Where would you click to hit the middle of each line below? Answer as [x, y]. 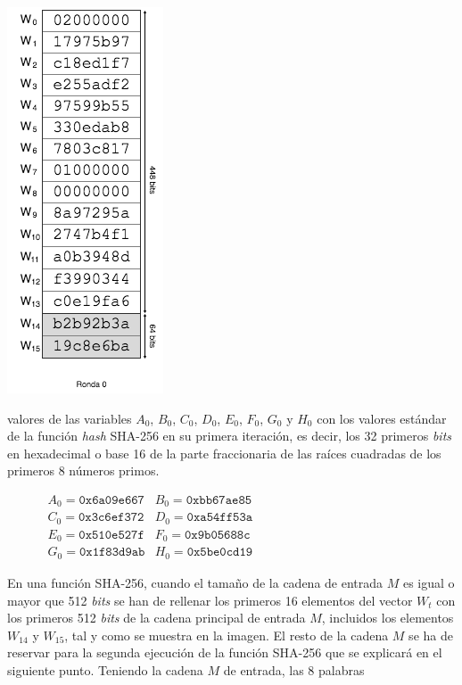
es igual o [429, 582]
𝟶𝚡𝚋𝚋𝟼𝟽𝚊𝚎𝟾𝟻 [219, 500]
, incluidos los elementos [388, 618]
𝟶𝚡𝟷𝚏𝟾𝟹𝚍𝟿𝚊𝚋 [112, 553]
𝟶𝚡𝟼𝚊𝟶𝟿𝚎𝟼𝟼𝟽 [111, 500]
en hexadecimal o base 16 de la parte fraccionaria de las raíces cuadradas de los [224, 453]
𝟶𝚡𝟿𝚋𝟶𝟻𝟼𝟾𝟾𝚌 [218, 535]
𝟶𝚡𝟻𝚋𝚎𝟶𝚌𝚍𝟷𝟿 [220, 553]
